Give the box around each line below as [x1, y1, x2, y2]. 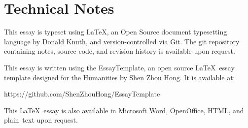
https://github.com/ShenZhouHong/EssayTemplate [4, 89, 160, 99]
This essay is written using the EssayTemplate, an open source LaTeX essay [4, 62, 235, 72]
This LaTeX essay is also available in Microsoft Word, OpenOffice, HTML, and [4, 105, 244, 115]
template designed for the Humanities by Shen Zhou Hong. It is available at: [4, 72, 235, 82]
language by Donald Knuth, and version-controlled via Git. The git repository [4, 36, 240, 46]
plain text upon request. [4, 115, 78, 125]
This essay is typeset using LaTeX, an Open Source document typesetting [4, 27, 227, 37]
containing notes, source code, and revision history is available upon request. [4, 46, 235, 56]
